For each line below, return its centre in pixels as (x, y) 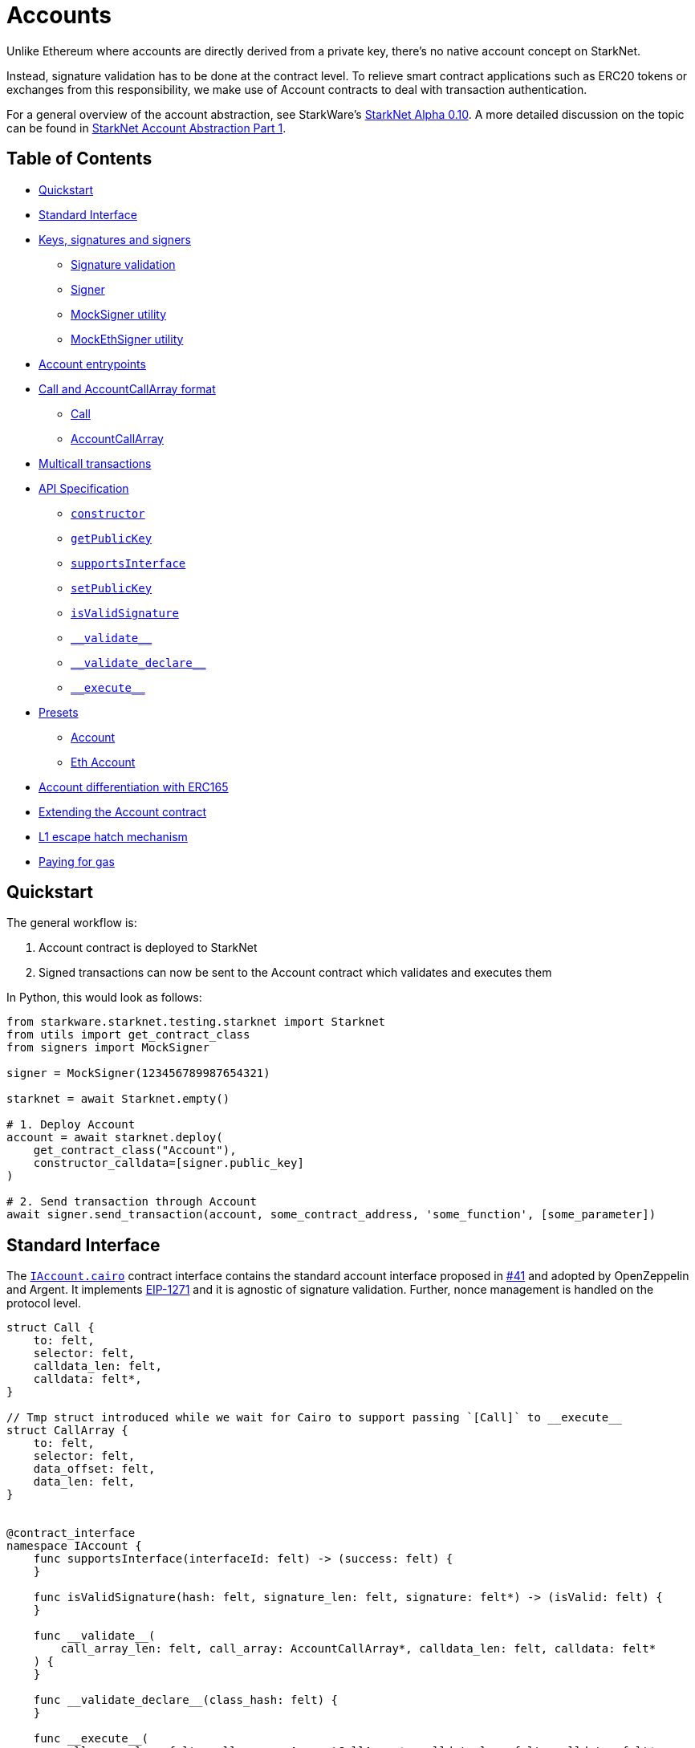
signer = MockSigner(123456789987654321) (138, 1073)
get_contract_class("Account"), (135, 1150)
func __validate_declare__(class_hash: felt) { (186, 1700)
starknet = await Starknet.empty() (118, 1099)
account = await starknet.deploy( (115, 1138)
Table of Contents (79, 159)
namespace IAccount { (74, 1546)
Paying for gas (77, 861)
